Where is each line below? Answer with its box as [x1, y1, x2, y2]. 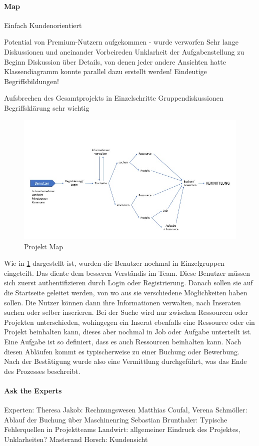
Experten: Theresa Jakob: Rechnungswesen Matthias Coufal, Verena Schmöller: [4, 404, 247, 415]
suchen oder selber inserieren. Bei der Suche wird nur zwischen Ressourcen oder [4, 307, 248, 317]
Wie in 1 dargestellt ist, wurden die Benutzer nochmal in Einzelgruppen [4, 258, 224, 268]
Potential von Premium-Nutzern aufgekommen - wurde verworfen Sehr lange [4, 37, 238, 47]
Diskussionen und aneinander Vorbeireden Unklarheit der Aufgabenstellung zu [4, 46, 244, 57]
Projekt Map [24, 241, 63, 251]
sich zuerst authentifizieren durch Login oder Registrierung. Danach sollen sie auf [4, 277, 253, 288]
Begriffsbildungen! [4, 76, 59, 86]
